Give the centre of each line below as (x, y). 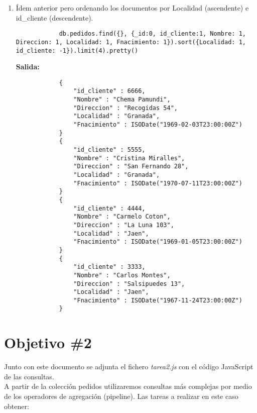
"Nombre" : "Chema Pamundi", (122, 100)
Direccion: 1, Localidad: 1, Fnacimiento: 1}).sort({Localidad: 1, (131, 42)
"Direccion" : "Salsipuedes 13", (129, 284)
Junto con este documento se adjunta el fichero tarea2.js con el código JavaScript (129, 367)
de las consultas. (29, 376)
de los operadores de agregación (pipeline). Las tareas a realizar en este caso (121, 396)
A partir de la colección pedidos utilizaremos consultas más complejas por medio (128, 386)
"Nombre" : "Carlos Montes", (122, 275)
